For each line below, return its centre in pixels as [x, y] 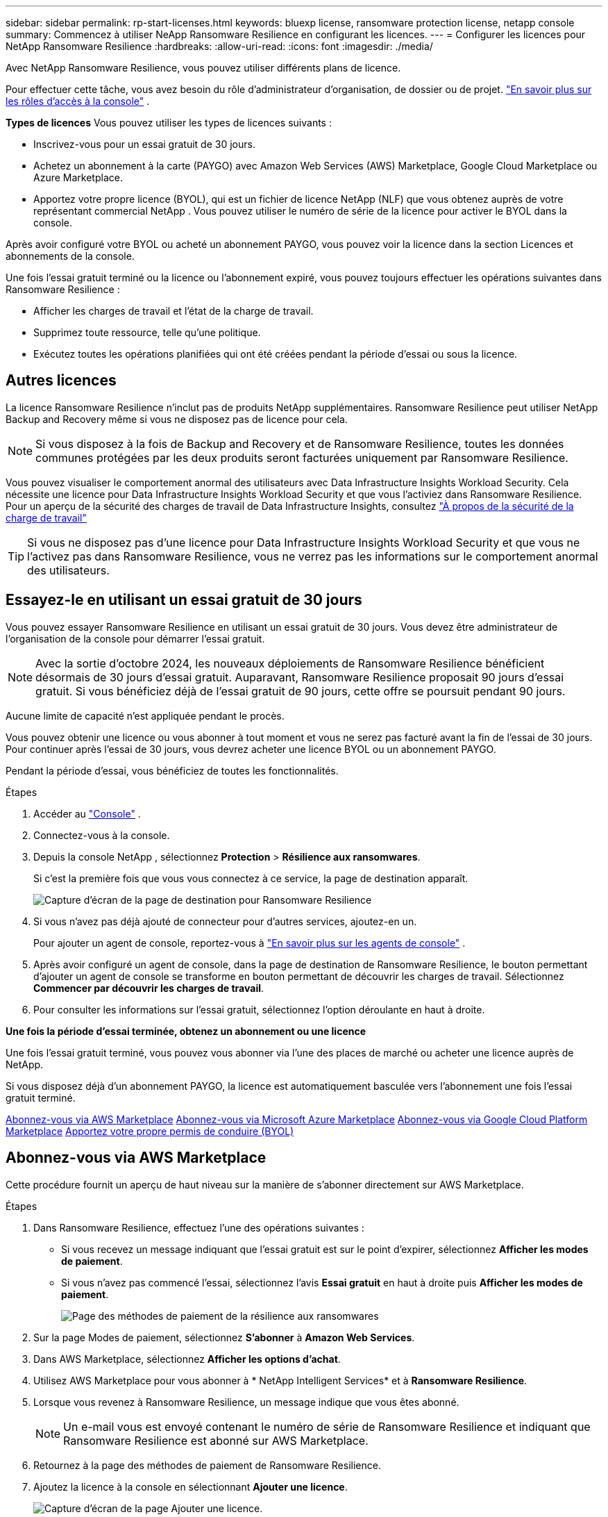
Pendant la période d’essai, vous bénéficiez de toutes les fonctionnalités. [172, 770]
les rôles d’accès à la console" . [78, 101]
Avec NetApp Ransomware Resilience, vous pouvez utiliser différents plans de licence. [203, 68]
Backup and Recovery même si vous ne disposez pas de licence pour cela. [177, 419]
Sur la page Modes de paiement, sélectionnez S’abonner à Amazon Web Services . [224, 1337]
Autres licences [61, 381]
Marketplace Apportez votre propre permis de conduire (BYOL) [150, 1131]
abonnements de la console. [70, 256]
